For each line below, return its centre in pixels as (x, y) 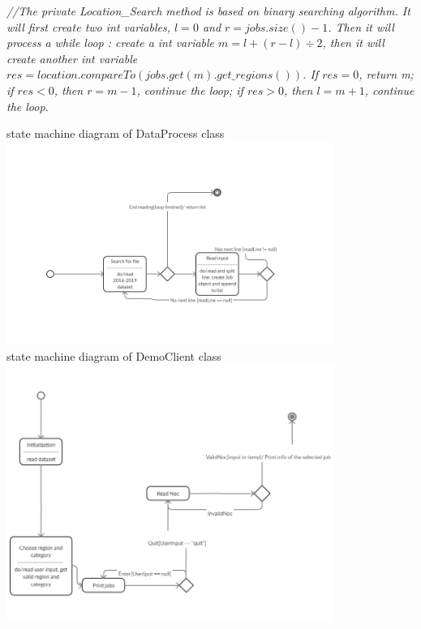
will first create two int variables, (89, 26)
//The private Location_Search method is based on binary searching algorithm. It (208, 11)
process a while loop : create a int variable (111, 43)
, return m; (386, 74)
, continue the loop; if (190, 90)
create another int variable (72, 58)
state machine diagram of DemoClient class (114, 356)
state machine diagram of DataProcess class (116, 133)
